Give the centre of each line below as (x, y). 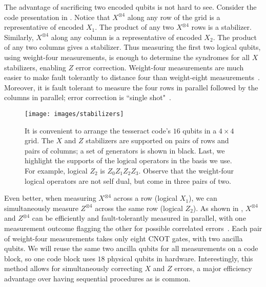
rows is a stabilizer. (221, 27)
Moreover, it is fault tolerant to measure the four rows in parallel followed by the (131, 87)
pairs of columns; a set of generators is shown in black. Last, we (125, 150)
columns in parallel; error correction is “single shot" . (88, 97)
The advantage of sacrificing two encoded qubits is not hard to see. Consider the (130, 7)
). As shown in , (218, 208)
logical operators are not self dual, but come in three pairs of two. (128, 180)
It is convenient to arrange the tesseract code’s (98, 130)
